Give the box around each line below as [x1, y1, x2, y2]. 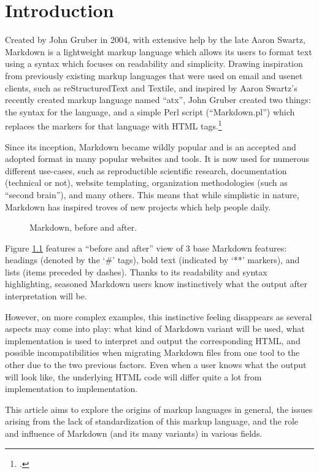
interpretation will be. [5, 290, 87, 302]
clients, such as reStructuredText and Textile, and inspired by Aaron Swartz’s [5, 81, 298, 94]
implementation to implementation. [5, 382, 138, 395]
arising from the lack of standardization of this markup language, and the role [5, 415, 299, 428]
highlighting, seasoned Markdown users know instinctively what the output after [5, 277, 307, 290]
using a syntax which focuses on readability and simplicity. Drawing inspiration [5, 57, 303, 70]
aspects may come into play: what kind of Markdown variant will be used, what [5, 322, 305, 335]
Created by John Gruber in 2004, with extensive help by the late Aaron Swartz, [5, 33, 306, 46]
